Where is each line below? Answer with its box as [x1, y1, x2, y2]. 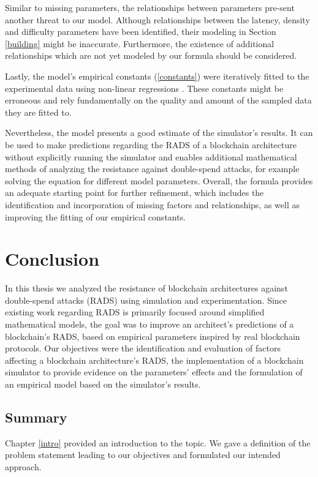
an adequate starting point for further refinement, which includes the [5, 186, 264, 199]
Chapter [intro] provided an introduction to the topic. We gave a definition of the [5, 436, 311, 449]
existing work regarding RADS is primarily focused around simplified [5, 306, 265, 318]
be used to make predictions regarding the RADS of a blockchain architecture [5, 138, 297, 151]
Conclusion [5, 246, 100, 271]
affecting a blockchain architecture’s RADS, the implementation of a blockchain [5, 353, 304, 366]
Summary [5, 407, 67, 426]
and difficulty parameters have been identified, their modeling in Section [5, 25, 276, 38]
